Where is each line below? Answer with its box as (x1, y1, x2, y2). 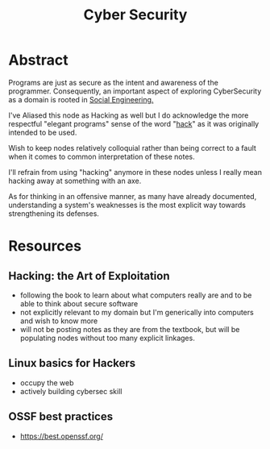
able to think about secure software (19, 298, 139, 308)
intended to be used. (8, 127, 77, 137)
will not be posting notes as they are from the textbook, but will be (19, 324, 240, 334)
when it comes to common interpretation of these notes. (8, 152, 195, 161)
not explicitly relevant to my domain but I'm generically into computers (19, 307, 254, 317)
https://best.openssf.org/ (19, 431, 103, 441)
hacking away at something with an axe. (8, 176, 142, 185)
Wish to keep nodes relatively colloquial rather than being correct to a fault (8, 143, 256, 152)
